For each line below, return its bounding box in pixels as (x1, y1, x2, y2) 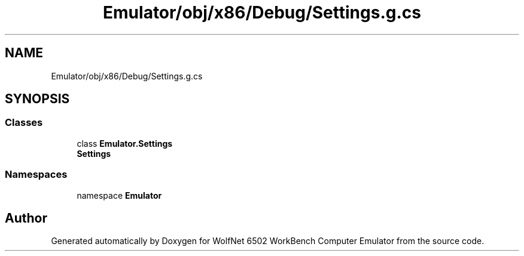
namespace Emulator (77, 190, 162, 201)
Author (5, 210, 47, 226)
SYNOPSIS (5, 91, 70, 107)
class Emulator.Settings (77, 138, 173, 149)
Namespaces (5, 168, 68, 181)
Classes (5, 116, 43, 129)
